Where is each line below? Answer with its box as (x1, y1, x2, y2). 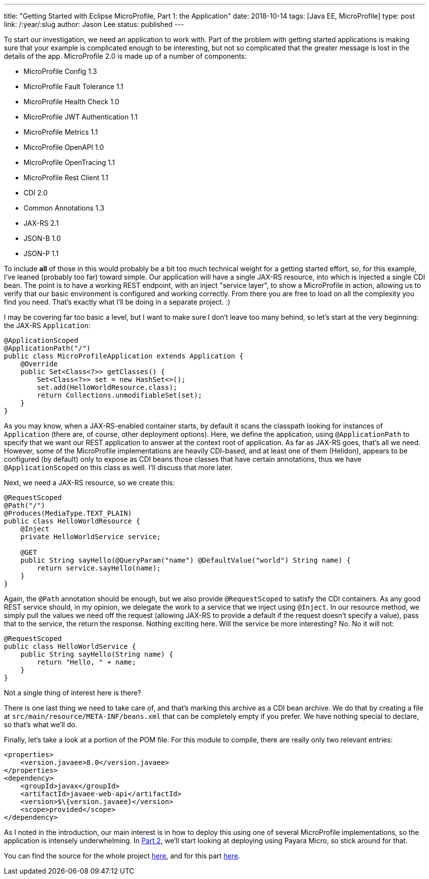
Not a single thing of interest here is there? (4, 689, 141, 697)
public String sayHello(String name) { (20, 650, 173, 658)
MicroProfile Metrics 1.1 (24, 128, 98, 136)
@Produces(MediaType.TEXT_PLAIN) (4, 509, 132, 517)
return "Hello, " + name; (37, 658, 136, 666)
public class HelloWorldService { (4, 642, 136, 650)
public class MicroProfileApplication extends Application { (4, 352, 243, 360)
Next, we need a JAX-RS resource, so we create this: (4, 478, 175, 487)
